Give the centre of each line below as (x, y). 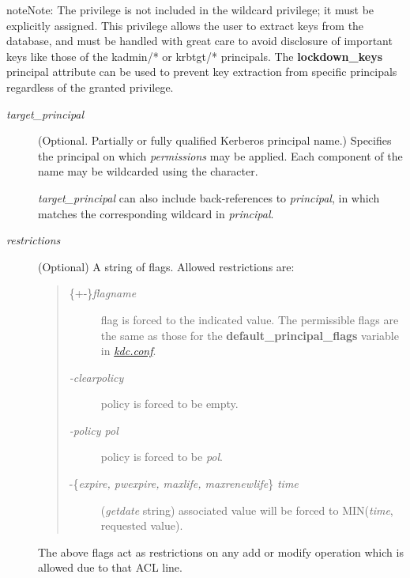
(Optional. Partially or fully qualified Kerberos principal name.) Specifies (215, 140)
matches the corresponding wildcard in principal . (156, 213)
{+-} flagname (103, 293)
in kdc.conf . (128, 351)
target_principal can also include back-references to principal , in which (209, 197)
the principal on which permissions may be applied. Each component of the (220, 155)
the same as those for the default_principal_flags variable (250, 335)
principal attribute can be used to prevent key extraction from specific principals (202, 72)
